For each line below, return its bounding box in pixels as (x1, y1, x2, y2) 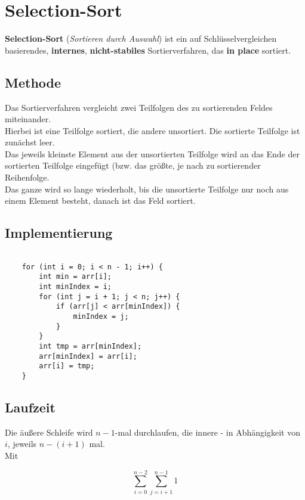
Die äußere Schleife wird (5, 426, 93, 438)
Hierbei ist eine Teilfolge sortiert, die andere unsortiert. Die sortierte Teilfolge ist (5, 124, 300, 136)
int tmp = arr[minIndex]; (39, 341, 142, 350)
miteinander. (5, 113, 51, 125)
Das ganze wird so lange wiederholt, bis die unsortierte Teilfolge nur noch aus (5, 182, 289, 195)
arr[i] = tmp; (39, 362, 95, 371)
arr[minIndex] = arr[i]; (39, 352, 137, 361)
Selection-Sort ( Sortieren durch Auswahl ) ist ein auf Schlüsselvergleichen (5, 32, 277, 45)
